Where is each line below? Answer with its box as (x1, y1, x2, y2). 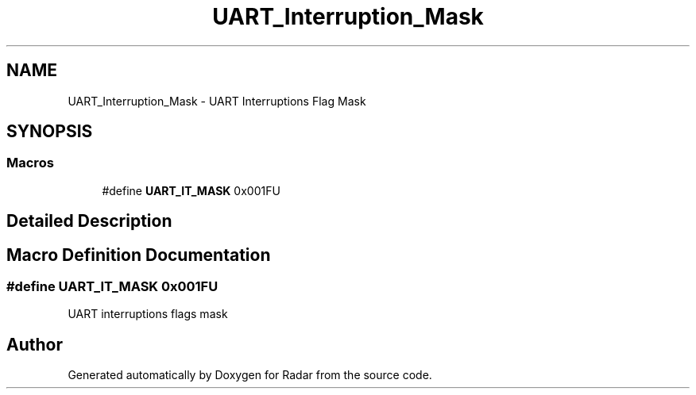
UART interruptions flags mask (68, 307, 228, 321)
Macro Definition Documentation (6, 244, 271, 265)
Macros (6, 155, 54, 171)
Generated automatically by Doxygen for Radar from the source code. (68, 368, 432, 382)
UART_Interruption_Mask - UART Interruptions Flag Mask (68, 94, 366, 108)
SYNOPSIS (6, 121, 93, 142)
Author (6, 334, 63, 355)
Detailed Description (6, 211, 172, 232)
